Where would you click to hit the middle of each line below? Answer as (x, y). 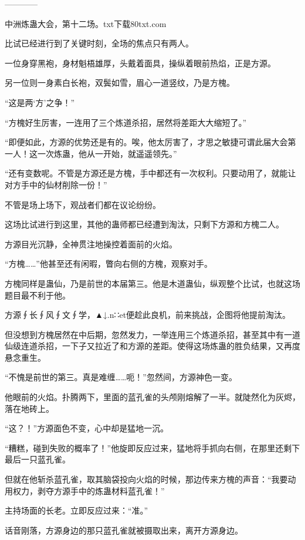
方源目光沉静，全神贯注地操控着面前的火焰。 (91, 244)
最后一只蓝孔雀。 (38, 459)
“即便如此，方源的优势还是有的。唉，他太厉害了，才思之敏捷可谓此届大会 (146, 142)
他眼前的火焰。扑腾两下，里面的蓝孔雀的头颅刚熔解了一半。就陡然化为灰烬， (152, 397)
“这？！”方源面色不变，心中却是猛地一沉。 (87, 428)
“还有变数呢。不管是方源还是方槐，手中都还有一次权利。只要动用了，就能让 (150, 173)
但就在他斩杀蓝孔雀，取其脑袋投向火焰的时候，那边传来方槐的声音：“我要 (146, 479)
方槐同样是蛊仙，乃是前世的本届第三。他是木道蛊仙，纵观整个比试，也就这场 (152, 283)
